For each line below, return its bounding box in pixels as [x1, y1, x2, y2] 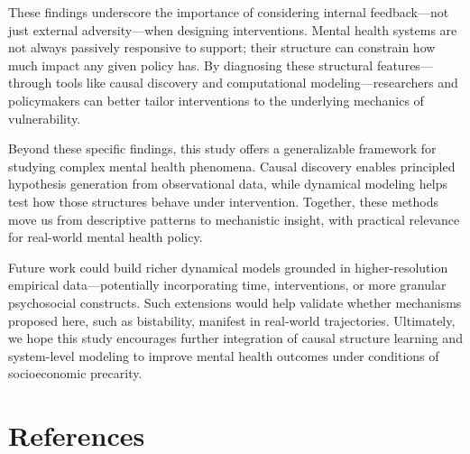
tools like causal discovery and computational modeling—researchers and [55, 73, 458, 92]
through [8, 73, 52, 92]
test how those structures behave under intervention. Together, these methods [8, 191, 439, 210]
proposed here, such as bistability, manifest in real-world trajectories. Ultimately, [8, 310, 456, 329]
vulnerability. [8, 108, 81, 127]
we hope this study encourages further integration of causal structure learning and [8, 329, 463, 347]
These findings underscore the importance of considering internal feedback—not [8, 3, 449, 21]
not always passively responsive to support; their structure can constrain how [8, 38, 436, 57]
